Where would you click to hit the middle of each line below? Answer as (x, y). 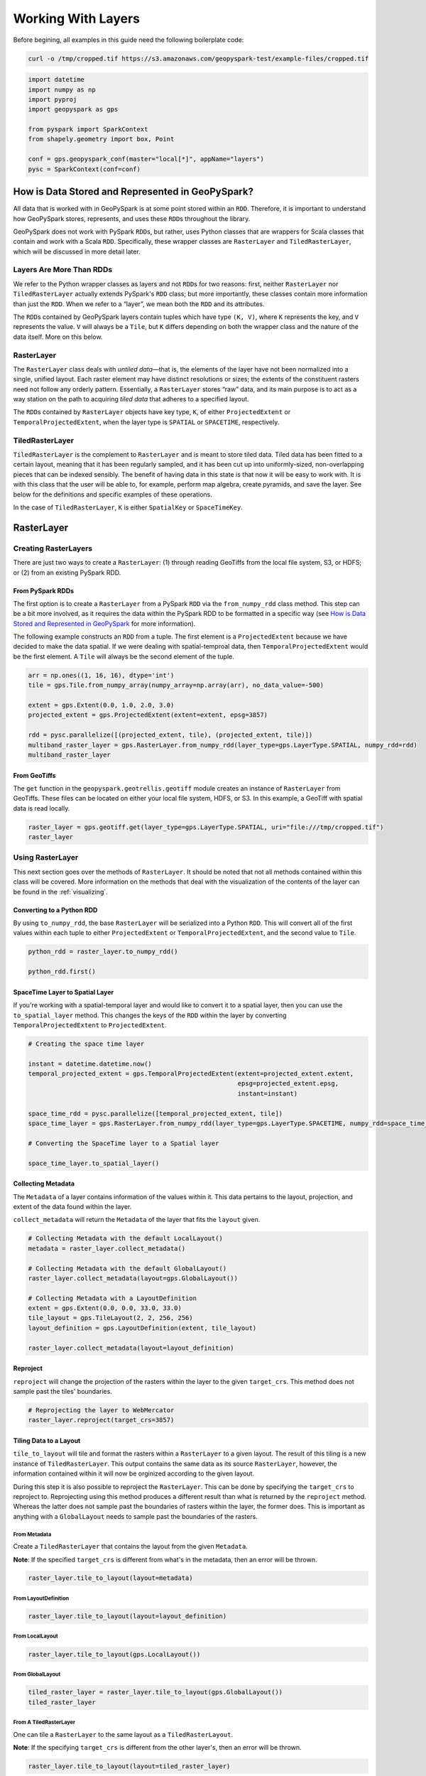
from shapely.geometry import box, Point (101, 139)
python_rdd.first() (62, 972)
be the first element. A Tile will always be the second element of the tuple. (124, 656)
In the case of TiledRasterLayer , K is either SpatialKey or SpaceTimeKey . (128, 507)
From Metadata (32, 1534)
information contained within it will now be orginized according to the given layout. (134, 1473)
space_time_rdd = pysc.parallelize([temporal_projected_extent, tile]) (155, 1113)
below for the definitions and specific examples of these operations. (113, 494)
